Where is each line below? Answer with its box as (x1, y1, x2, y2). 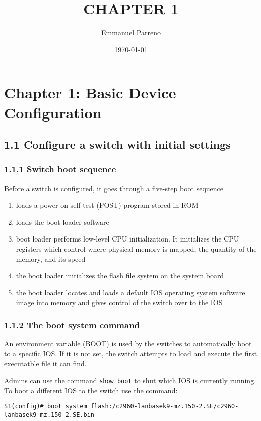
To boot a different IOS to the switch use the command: (4, 385, 178, 395)
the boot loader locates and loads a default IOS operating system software (16, 287, 245, 297)
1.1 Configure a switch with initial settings (4, 137, 231, 152)
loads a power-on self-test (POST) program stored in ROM (16, 200, 199, 210)
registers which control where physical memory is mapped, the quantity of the (16, 244, 257, 254)
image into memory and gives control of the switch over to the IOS (16, 297, 223, 308)
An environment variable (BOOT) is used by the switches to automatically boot (4, 338, 252, 349)
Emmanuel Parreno (101, 27, 161, 38)
